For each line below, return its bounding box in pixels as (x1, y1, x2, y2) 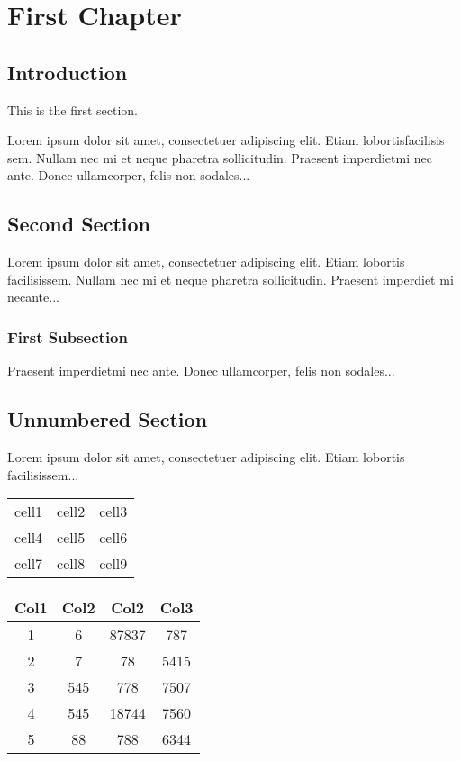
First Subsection (7, 325, 128, 348)
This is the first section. (7, 100, 138, 119)
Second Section (7, 210, 150, 238)
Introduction (7, 58, 128, 86)
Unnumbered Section (7, 405, 208, 433)
